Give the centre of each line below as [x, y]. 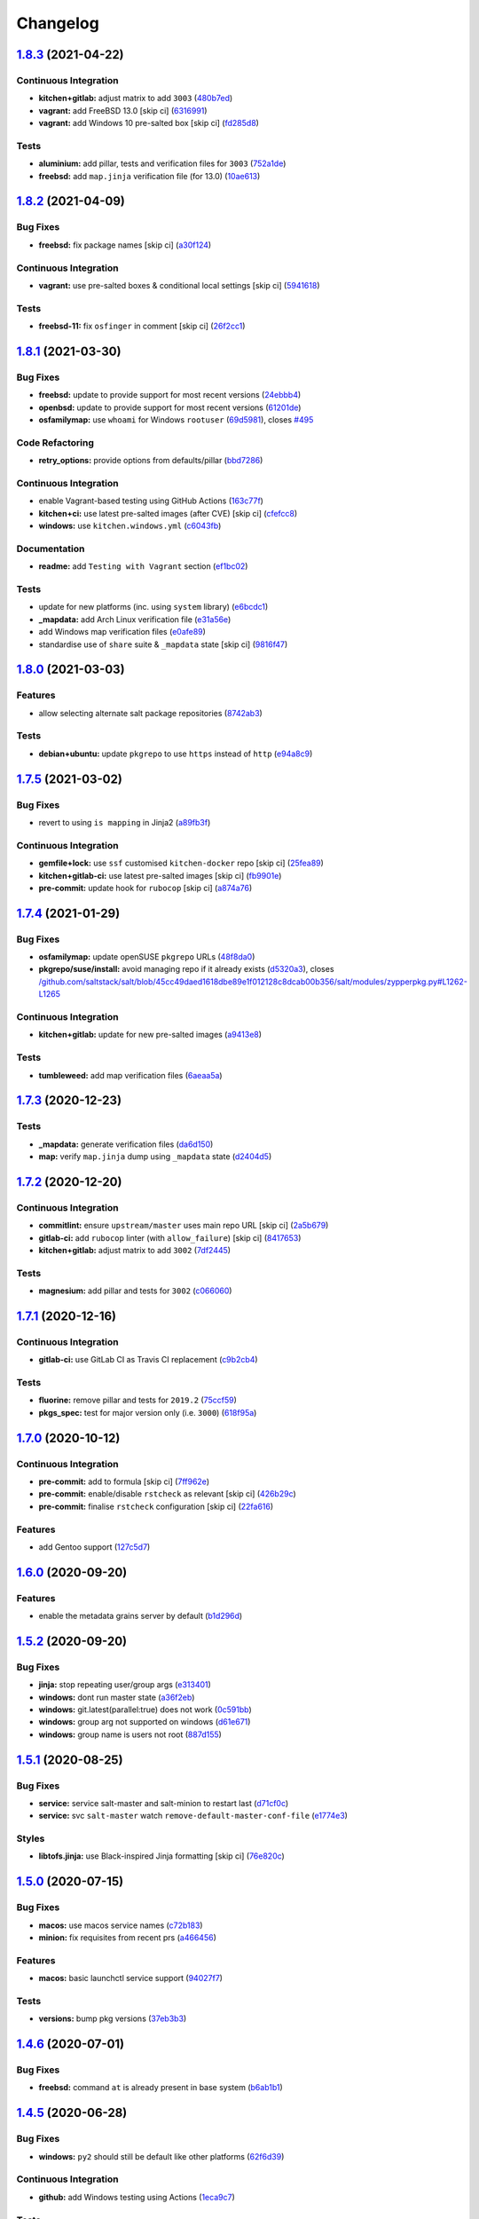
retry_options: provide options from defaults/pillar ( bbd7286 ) [151, 461]
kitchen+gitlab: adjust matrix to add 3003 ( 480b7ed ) [136, 99]
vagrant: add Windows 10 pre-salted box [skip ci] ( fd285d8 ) [149, 123]
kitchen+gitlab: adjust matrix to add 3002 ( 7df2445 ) [134, 1250]
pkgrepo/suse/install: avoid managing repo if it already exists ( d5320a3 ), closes [186, 969]
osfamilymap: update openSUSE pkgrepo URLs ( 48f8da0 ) [147, 957]
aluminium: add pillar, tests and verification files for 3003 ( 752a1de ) [162, 163]
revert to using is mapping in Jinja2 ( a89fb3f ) [125, 822]
